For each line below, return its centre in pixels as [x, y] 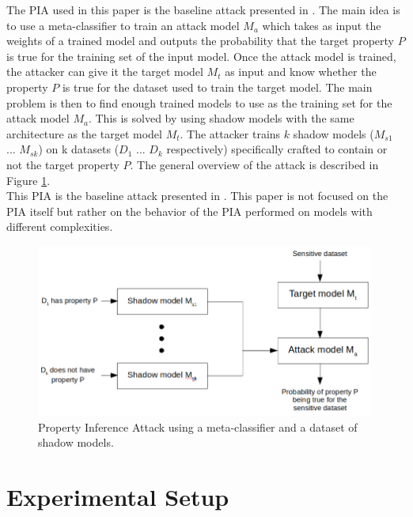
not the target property [63, 164]
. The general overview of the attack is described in [254, 164]
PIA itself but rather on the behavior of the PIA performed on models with [189, 211]
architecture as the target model [84, 133]
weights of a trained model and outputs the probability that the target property [201, 41]
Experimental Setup [118, 496]
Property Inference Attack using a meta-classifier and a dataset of [198, 426]
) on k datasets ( [79, 149]
